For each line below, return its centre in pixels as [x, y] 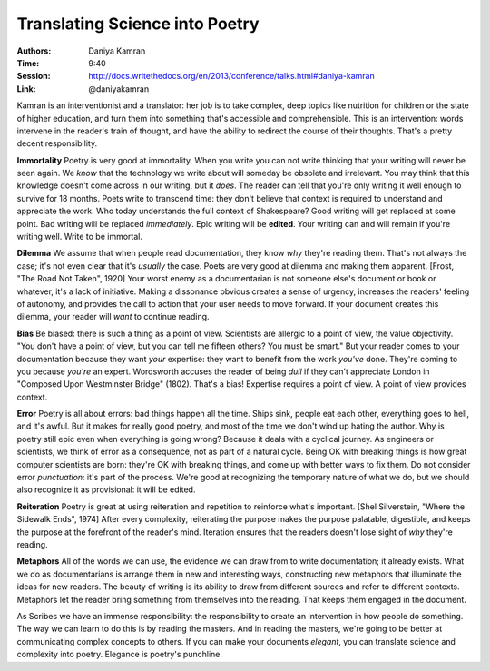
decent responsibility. [57, 143]
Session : [34, 76]
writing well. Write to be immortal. [79, 237]
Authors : [34, 51]
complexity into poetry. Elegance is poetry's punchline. [119, 655]
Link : [26, 89]
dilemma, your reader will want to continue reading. [113, 317]
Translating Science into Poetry [138, 24]
